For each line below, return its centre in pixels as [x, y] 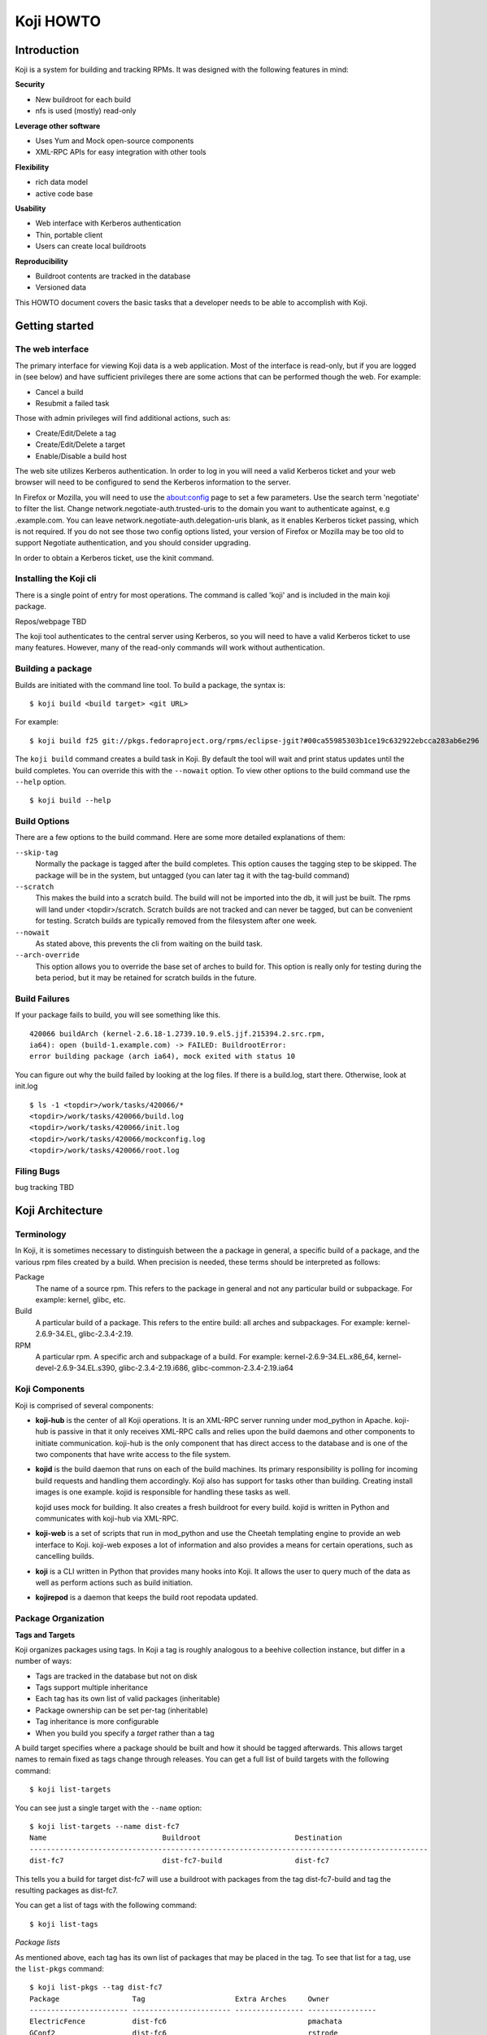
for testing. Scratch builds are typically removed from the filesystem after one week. [176, 921]
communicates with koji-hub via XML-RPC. [107, 1519]
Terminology [41, 1235]
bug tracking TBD [45, 1188]
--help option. [41, 781]
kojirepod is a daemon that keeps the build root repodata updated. [147, 1597]
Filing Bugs [37, 1171]
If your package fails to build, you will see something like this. [118, 1015]
